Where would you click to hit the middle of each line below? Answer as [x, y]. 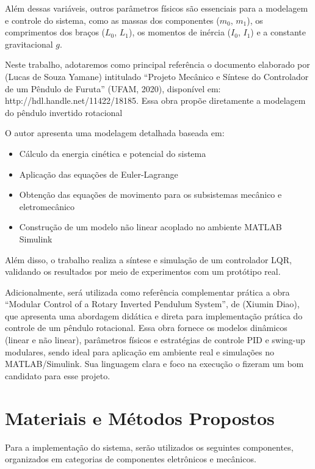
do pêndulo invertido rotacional [64, 112]
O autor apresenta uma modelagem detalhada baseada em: [115, 133]
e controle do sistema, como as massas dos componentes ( [112, 20]
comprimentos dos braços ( [55, 32]
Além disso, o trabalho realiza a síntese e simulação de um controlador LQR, [148, 259]
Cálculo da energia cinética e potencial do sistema [113, 153]
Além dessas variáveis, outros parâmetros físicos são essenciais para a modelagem [157, 8]
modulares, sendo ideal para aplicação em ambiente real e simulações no [139, 351]
